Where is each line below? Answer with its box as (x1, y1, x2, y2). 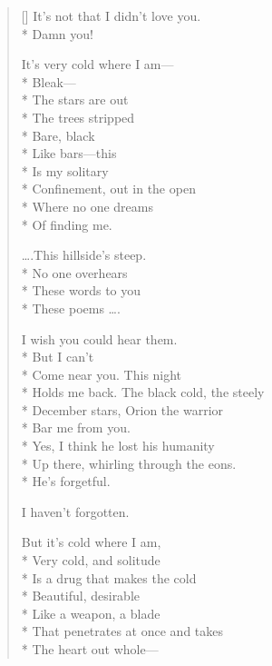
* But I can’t (21, 347, 94, 366)
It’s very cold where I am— (21, 55, 174, 74)
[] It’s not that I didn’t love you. (21, 6, 201, 25)
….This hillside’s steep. (21, 245, 147, 264)
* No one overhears (21, 263, 128, 282)
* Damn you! (21, 24, 93, 43)
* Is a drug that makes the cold (21, 568, 197, 587)
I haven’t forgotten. (21, 502, 130, 521)
